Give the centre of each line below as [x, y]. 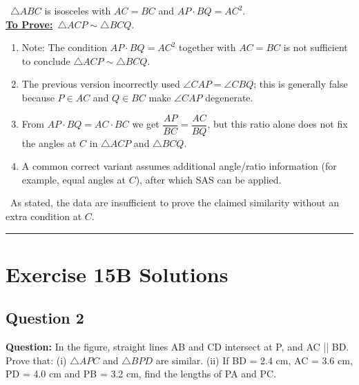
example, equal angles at [74, 179]
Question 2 [45, 318]
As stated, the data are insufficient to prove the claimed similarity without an [175, 203]
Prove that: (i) [36, 360]
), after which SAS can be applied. [208, 179]
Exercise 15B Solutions [117, 274]
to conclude [46, 60]
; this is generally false [301, 84]
